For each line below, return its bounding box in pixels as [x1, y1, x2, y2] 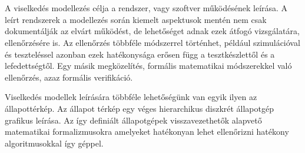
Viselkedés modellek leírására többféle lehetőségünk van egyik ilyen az [5, 91, 257, 103]
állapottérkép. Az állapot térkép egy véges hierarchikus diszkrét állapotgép [5, 102, 274, 114]
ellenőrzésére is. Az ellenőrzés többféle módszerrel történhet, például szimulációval [5, 36, 300, 48]
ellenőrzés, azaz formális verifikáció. [5, 71, 133, 83]
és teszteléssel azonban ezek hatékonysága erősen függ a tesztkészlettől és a [5, 48, 275, 60]
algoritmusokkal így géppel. [5, 137, 104, 149]
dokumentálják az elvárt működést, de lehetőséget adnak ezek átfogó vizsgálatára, [5, 25, 300, 37]
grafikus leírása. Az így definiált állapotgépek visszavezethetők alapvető [5, 114, 262, 126]
